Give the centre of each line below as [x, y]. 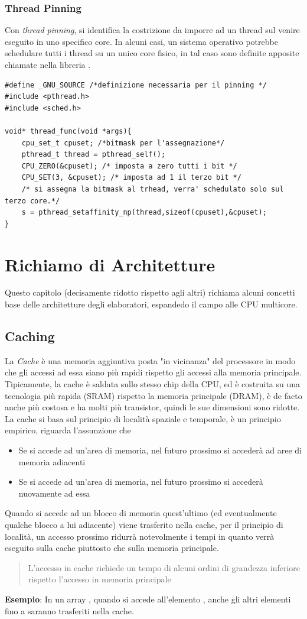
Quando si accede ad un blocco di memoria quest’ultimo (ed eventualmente [141, 513]
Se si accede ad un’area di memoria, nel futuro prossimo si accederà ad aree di [160, 450]
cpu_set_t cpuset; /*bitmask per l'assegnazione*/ [123, 143]
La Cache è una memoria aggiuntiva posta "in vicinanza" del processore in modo [150, 360]
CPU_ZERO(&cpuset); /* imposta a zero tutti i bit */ [129, 166]
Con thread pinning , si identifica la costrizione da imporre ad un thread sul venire [152, 30]
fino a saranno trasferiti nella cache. [69, 610]
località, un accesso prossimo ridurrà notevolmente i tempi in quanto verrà [140, 536]
